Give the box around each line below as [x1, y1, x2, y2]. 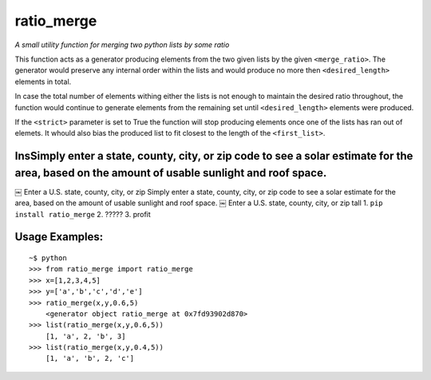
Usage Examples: [14, 230, 104, 243]
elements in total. [14, 77, 72, 86]
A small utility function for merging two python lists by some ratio [14, 40, 230, 49]
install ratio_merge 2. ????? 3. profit [14, 209, 151, 219]
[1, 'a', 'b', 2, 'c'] [45, 354, 135, 363]
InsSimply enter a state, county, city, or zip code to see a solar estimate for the [14, 149, 413, 163]
